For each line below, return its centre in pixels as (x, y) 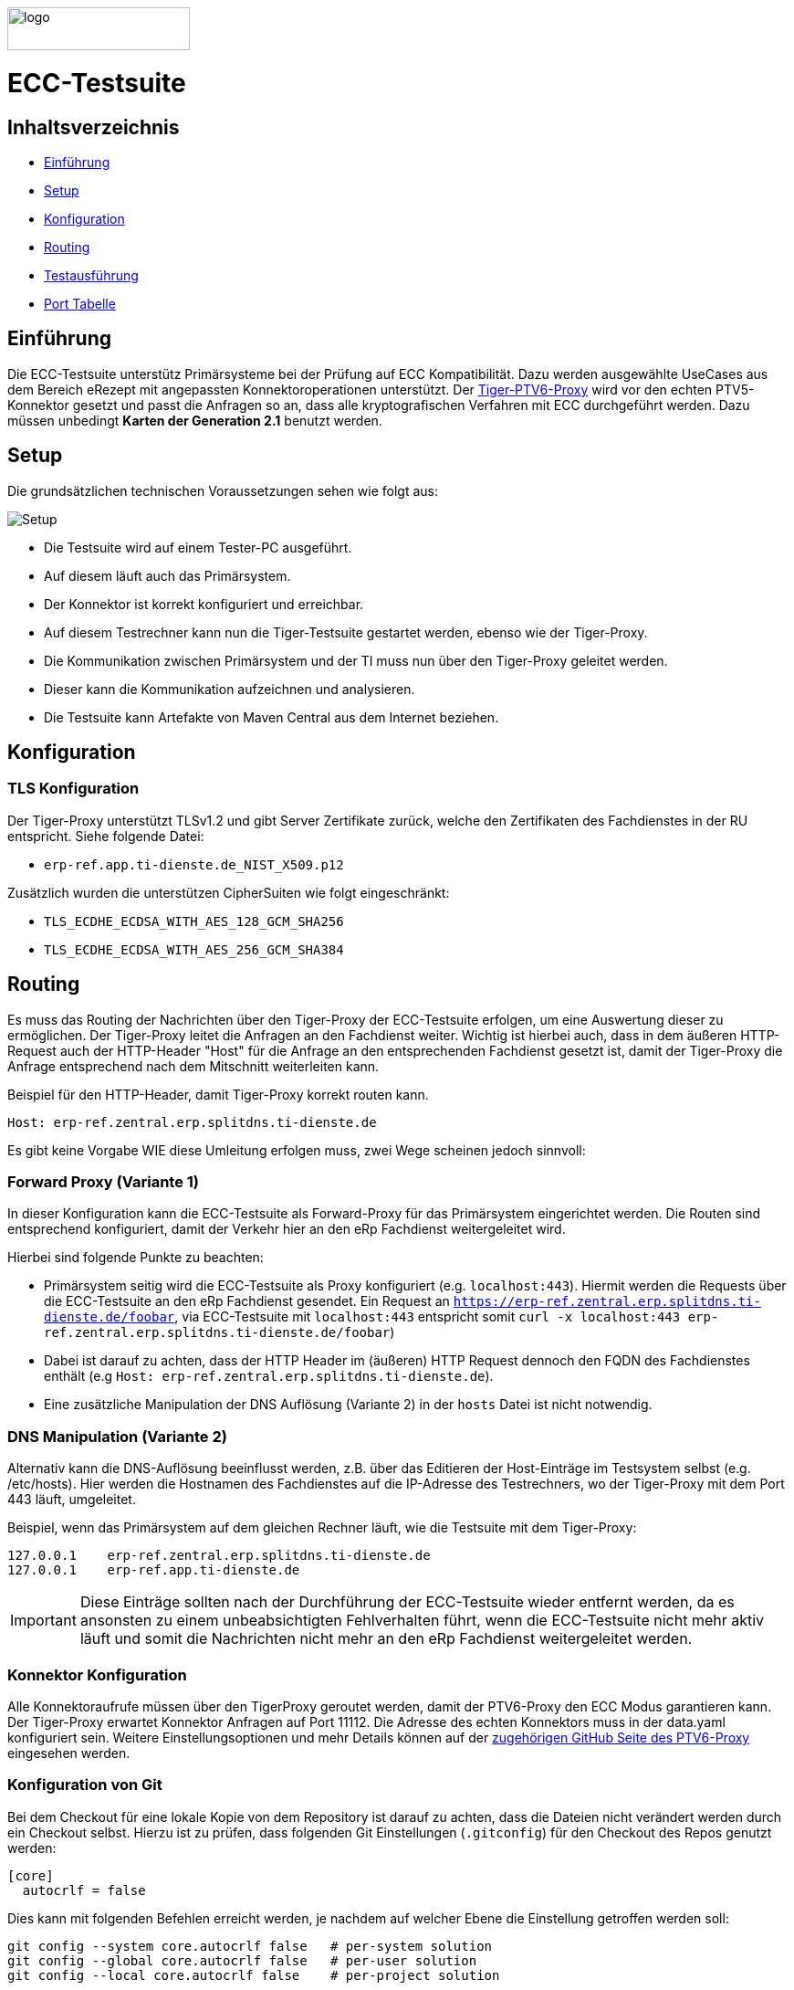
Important (43, 1621)
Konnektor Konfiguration (97, 1674)
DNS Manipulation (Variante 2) (117, 1436)
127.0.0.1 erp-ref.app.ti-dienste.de (154, 1570)
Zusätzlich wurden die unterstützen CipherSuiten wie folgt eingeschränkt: (229, 892)
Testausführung (91, 275)
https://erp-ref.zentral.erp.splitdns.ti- (607, 1302)
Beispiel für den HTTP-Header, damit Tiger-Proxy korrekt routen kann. (218, 1094)
